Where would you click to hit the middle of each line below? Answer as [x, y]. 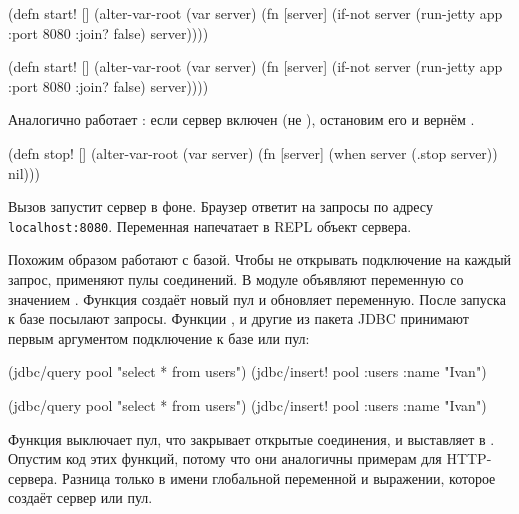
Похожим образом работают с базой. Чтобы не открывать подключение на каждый [260, 259]
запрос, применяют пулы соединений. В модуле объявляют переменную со [236, 279]
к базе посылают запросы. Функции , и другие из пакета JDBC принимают [238, 318]
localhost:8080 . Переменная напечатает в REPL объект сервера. [210, 225]
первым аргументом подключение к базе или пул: [159, 337]
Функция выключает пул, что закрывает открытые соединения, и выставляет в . [251, 438]
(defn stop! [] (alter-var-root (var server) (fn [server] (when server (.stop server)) [253, 152]
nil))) [24, 172]
